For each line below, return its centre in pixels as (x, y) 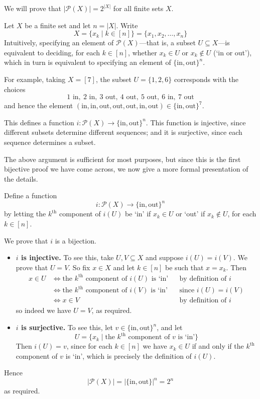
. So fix (79, 267)
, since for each (89, 346)
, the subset (113, 79)
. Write (127, 25)
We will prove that (33, 8)
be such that (184, 267)
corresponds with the (206, 79)
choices (15, 89)
